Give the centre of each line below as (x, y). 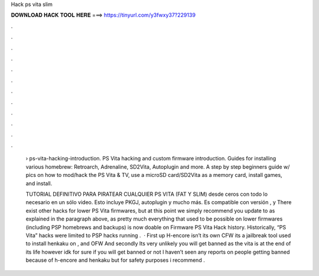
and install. (39, 183)
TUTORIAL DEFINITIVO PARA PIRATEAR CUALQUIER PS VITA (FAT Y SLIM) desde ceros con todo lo (147, 194)
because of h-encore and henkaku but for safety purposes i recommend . (115, 260)
